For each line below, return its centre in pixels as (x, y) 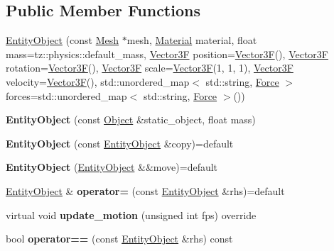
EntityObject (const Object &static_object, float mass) (131, 119)
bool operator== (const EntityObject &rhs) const (119, 239)
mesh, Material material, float (192, 40)
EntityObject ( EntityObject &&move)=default (112, 167)
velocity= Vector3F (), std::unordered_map (98, 81)
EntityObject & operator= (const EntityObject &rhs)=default (145, 190)
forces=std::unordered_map (66, 95)
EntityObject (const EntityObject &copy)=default (120, 143)
